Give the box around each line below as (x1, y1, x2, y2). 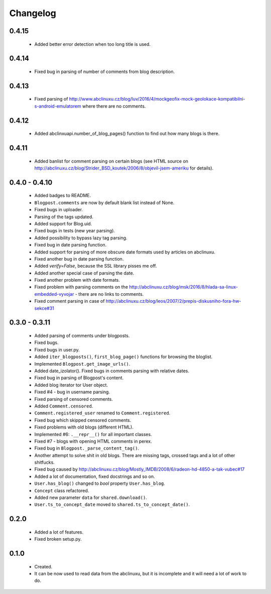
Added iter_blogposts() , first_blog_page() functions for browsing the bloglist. (34, 354, 213, 360)
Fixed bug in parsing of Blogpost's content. (34, 375, 124, 381)
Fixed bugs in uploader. (34, 207, 83, 213)
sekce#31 (34, 305, 55, 311)
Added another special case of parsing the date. (34, 270, 134, 276)
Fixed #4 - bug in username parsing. (34, 389, 110, 395)
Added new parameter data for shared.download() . (34, 494, 148, 500)
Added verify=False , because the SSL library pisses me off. (34, 263, 157, 269)
